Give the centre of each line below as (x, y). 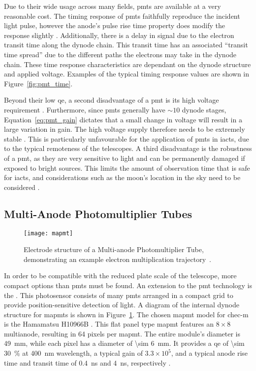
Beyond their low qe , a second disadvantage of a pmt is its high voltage (112, 100)
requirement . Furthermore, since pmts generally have (85, 109)
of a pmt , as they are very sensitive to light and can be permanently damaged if (125, 158)
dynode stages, (204, 109)
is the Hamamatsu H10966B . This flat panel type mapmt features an (109, 324)
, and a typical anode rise (209, 353)
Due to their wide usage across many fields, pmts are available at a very (112, 6)
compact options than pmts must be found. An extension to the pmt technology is (128, 285)
